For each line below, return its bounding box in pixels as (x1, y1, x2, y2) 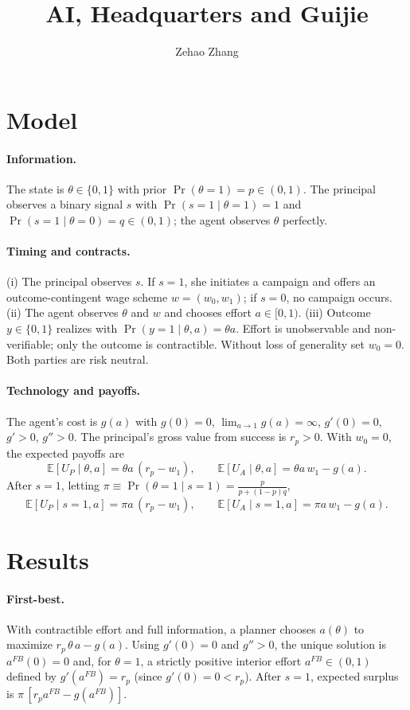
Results (6, 543, 89, 575)
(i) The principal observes (6, 273, 132, 290)
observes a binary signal (6, 196, 123, 213)
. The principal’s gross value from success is (73, 428, 287, 445)
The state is (6, 180, 64, 197)
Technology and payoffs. (6, 382, 141, 399)
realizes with (56, 320, 118, 337)
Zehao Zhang (175, 43, 239, 60)
